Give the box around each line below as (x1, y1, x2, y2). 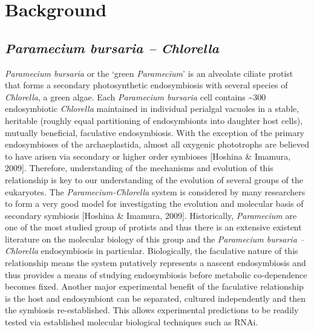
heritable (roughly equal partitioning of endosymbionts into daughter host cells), (5, 114, 303, 126)
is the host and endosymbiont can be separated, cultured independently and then (5, 291, 306, 304)
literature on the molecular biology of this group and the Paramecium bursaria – (5, 232, 304, 245)
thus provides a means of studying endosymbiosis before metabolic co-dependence (5, 268, 307, 281)
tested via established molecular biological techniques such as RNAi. (5, 316, 258, 328)
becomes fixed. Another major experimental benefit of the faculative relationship (5, 280, 304, 293)
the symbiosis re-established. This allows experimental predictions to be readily (5, 304, 299, 316)
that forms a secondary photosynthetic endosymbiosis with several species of (5, 79, 288, 91)
